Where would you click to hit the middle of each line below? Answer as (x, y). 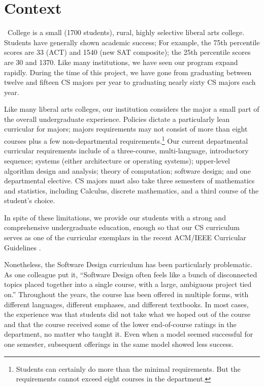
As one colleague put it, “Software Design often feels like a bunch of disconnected (131, 274)
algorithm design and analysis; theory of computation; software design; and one (127, 170)
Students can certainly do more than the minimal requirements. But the (128, 368)
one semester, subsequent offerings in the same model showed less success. (119, 344)
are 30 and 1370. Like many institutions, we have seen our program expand (121, 62)
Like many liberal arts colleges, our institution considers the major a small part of (132, 109)
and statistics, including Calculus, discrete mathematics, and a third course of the (131, 190)
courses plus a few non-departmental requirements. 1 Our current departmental (126, 140)
